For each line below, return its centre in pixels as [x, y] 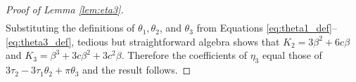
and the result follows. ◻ [137, 70]
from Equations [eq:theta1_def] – [267, 28]
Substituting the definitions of [70, 28]
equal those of [292, 55]
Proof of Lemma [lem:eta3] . [65, 9]
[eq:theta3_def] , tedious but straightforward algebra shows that [143, 41]
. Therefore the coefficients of [184, 55]
